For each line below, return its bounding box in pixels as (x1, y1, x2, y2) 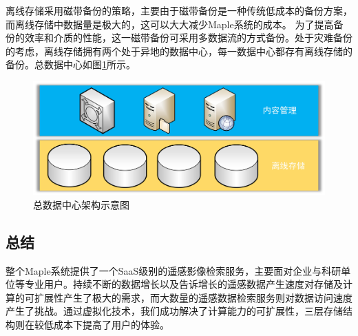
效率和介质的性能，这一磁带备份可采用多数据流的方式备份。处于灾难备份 (24, 30, 352, 45)
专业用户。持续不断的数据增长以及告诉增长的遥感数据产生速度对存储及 (24, 277, 343, 291)
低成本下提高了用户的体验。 (43, 317, 169, 331)
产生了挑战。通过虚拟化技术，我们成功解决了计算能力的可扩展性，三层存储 (6, 304, 343, 318)
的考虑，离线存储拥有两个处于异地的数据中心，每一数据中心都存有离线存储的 (6, 43, 352, 58)
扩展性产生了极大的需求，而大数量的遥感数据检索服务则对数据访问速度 (34, 290, 352, 304)
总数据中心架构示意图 (33, 197, 129, 211)
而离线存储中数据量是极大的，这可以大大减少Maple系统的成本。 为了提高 (6, 17, 334, 31)
